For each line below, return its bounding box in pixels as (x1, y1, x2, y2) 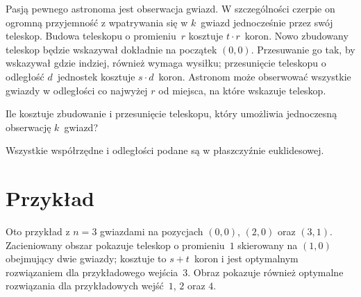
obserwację (6, 119, 51, 134)
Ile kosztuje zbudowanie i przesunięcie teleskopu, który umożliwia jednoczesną (6, 106, 337, 121)
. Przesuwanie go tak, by (251, 42, 355, 56)
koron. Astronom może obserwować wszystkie (158, 69, 351, 83)
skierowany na (237, 237, 298, 252)
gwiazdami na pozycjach (100, 224, 203, 239)
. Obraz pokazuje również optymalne (187, 264, 344, 279)
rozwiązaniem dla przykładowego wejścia (6, 264, 178, 279)
